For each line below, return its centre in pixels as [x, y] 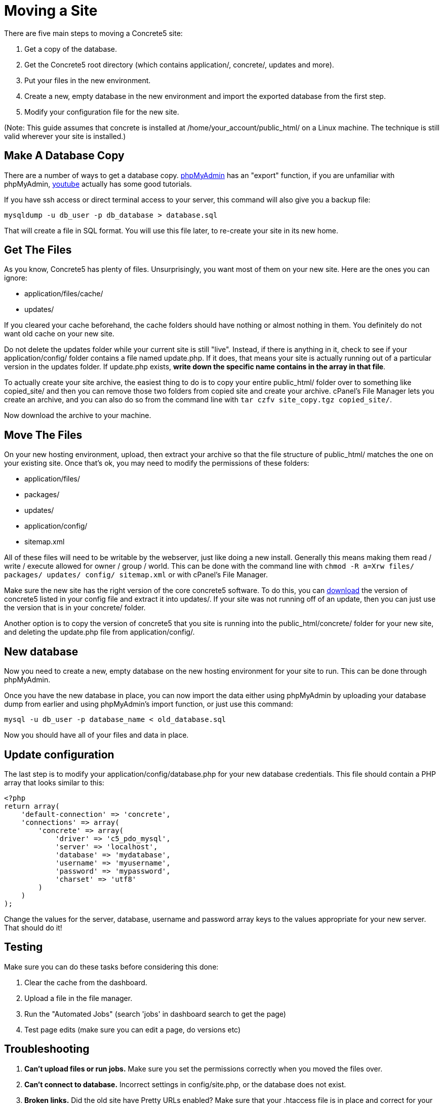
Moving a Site [51, 11]
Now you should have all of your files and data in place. [96, 735]
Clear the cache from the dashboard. [86, 982]
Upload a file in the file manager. [78, 998]
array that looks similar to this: [54, 782]
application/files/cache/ [64, 294]
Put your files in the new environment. [88, 80]
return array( [32, 806]
